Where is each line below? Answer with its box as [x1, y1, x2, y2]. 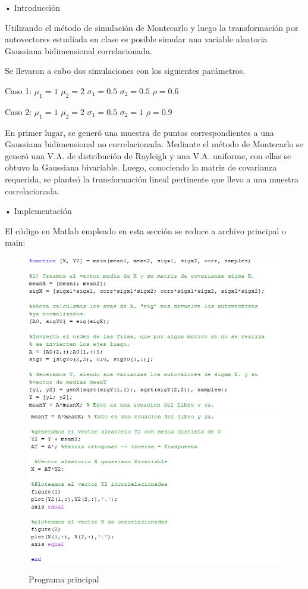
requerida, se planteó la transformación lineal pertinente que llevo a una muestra [5, 172, 298, 185]
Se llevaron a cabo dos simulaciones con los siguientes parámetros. [5, 64, 246, 77]
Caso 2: [5, 105, 32, 117]
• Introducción [5, 1, 61, 13]
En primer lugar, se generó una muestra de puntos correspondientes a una [5, 126, 274, 138]
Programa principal [29, 572, 99, 585]
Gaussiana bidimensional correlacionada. [5, 44, 152, 57]
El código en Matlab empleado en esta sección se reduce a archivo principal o [5, 224, 287, 237]
